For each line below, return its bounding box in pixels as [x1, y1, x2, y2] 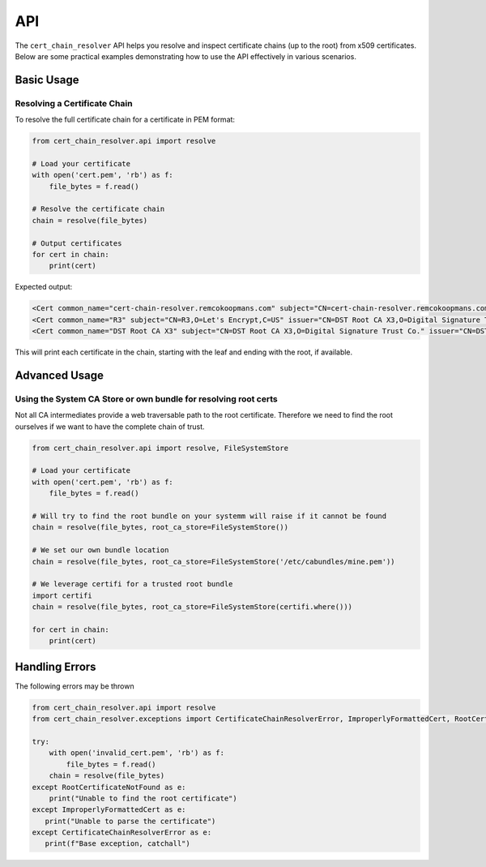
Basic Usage [15, 73, 79, 87]
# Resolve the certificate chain [32, 204, 165, 214]
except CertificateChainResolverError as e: [32, 828, 212, 837]
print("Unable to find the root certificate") [49, 793, 238, 803]
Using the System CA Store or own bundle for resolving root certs [15, 393, 279, 405]
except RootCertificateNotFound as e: [32, 783, 186, 792]
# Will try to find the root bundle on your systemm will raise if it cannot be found [32, 511, 387, 521]
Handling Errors [15, 659, 96, 673]
